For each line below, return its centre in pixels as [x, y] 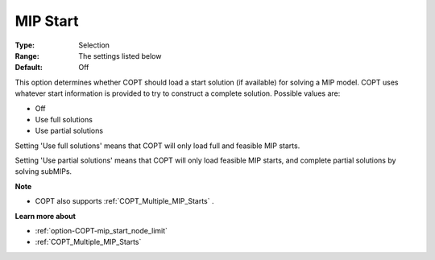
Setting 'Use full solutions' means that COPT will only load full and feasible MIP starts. [157, 146]
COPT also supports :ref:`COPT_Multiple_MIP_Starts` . [124, 201]
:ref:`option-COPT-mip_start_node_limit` [101, 231]
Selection [94, 45]
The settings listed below [120, 56]
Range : [27, 56]
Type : [25, 45]
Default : [29, 68]
